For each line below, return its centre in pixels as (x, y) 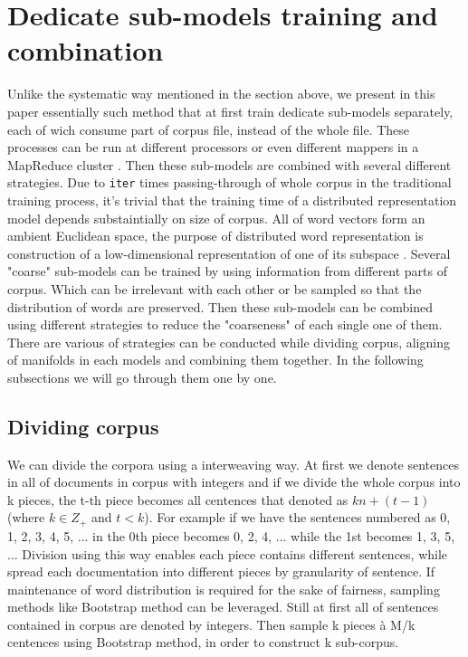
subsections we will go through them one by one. (142, 377)
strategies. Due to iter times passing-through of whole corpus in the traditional (229, 182)
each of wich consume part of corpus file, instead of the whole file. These (209, 129)
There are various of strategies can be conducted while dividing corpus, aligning (229, 342)
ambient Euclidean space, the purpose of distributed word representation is (215, 236)
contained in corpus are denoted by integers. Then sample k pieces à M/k (211, 624)
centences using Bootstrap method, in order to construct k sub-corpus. (203, 642)
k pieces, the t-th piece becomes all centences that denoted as (178, 499)
